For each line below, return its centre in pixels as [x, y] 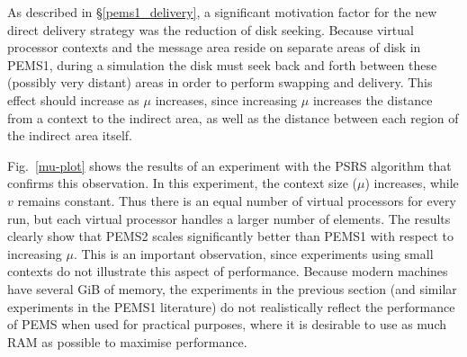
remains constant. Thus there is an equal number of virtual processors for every [237, 200]
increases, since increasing [226, 99]
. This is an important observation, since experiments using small [253, 253]
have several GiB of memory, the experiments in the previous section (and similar [232, 288]
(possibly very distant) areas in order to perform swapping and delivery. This [220, 82]
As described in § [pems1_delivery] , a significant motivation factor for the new [222, 12]
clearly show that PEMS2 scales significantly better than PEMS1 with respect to [230, 236]
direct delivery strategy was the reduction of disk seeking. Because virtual [211, 29]
